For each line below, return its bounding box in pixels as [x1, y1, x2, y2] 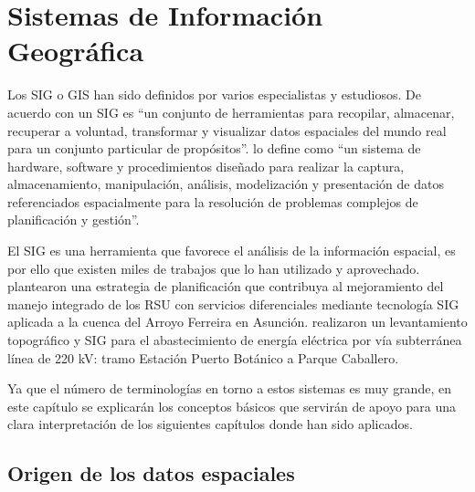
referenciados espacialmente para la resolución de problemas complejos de [7, 192, 418, 211]
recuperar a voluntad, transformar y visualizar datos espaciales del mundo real [7, 120, 447, 140]
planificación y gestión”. [7, 210, 140, 229]
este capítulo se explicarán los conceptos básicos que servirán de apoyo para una [7, 396, 457, 415]
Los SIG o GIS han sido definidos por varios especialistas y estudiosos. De [7, 85, 421, 104]
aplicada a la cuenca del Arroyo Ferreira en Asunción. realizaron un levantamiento [7, 312, 468, 331]
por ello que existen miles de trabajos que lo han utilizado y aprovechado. [7, 258, 420, 277]
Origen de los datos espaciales [7, 459, 295, 487]
